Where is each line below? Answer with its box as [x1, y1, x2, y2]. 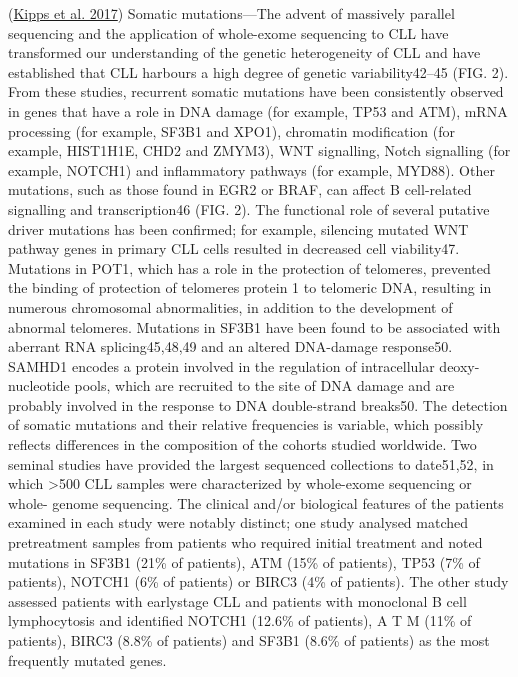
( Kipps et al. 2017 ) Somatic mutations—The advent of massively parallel [8, 3, 455, 23]
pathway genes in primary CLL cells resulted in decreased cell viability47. [8, 238, 460, 259]
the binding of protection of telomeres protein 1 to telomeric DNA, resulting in [8, 277, 492, 298]
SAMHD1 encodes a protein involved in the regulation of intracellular [8, 355, 435, 376]
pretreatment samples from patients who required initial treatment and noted [8, 532, 483, 553]
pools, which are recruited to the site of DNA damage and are [74, 375, 455, 396]
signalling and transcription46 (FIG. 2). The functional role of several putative [8, 198, 490, 219]
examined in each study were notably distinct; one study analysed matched [8, 512, 469, 533]
